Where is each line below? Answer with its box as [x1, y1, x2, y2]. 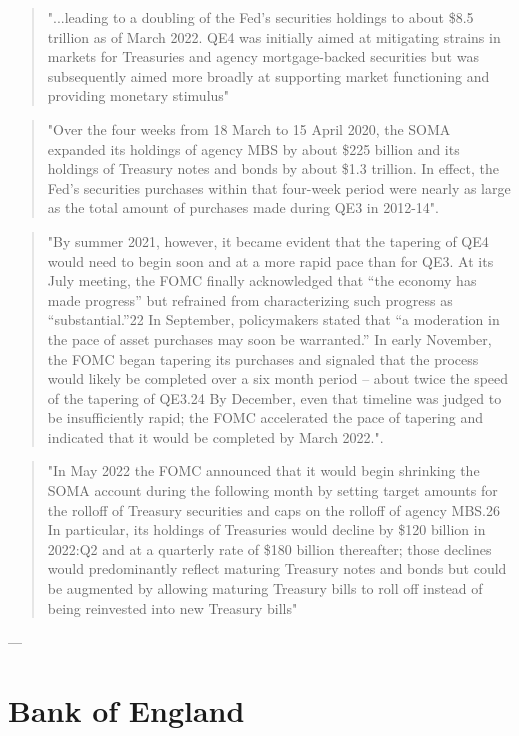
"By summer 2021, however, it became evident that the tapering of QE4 [47, 230, 489, 251]
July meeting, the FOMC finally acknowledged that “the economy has [47, 270, 477, 291]
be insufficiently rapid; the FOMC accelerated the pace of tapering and [47, 407, 483, 428]
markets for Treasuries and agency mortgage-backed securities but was [47, 46, 479, 67]
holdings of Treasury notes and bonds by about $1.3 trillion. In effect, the [47, 158, 499, 179]
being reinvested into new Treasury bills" [47, 597, 298, 618]
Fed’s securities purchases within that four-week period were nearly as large [47, 177, 511, 198]
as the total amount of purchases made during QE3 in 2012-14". [47, 197, 439, 218]
